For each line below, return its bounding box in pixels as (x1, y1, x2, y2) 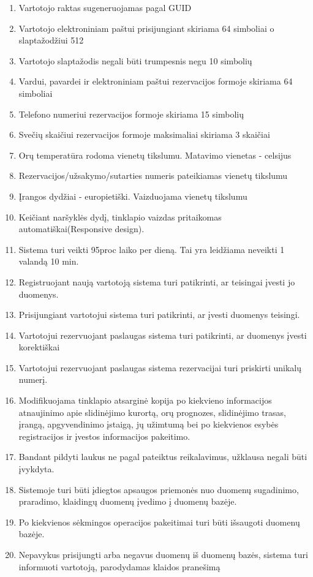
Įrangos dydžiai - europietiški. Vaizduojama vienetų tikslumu (18, 189, 247, 202)
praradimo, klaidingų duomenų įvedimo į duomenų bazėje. (18, 495, 237, 508)
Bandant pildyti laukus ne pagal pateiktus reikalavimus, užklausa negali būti (18, 450, 307, 463)
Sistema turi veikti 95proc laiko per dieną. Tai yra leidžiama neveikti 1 (18, 243, 285, 255)
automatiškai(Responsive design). (18, 222, 145, 235)
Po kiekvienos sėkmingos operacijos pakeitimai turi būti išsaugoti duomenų (18, 515, 300, 528)
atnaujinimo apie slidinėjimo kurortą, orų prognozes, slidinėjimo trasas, (18, 405, 286, 418)
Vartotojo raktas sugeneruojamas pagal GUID (18, 1, 192, 13)
